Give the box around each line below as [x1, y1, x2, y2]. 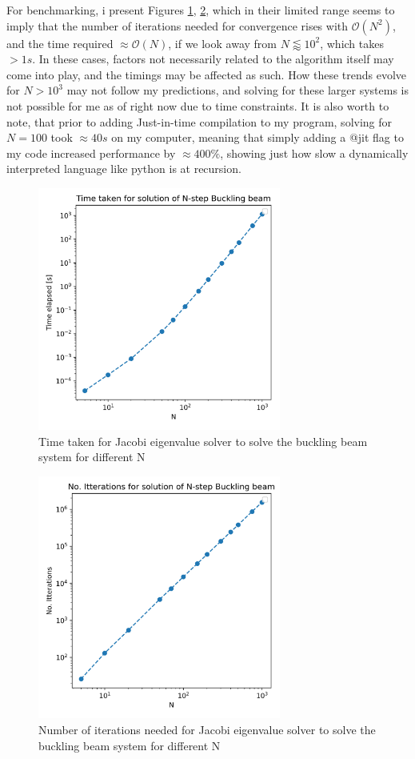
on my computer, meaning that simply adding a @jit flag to [111, 129, 404, 146]
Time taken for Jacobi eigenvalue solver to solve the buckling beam [38, 432, 368, 449]
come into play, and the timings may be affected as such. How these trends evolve [6, 66, 407, 82]
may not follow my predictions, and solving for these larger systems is [66, 82, 409, 98]
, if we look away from [168, 34, 277, 51]
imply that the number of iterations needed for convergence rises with [6, 17, 349, 34]
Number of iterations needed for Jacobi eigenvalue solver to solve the [38, 721, 376, 738]
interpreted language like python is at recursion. [6, 160, 241, 177]
